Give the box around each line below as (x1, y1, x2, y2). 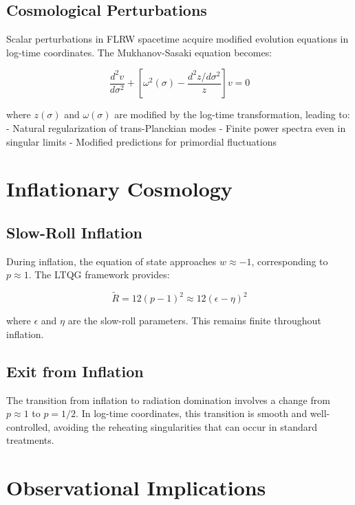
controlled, (6, 419, 51, 434)
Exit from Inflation (6, 360, 144, 381)
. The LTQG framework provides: (28, 267, 170, 282)
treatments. (6, 433, 54, 447)
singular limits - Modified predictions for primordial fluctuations (6, 134, 277, 148)
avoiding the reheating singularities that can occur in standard (53, 419, 317, 434)
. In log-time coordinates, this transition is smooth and (76, 406, 308, 420)
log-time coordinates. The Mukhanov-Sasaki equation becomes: (6, 45, 272, 59)
